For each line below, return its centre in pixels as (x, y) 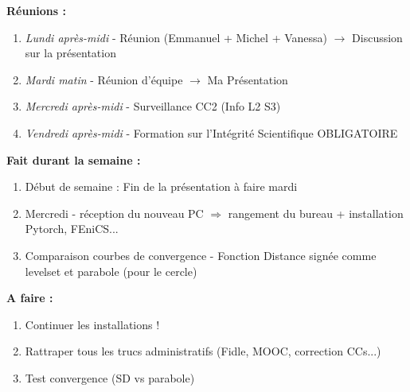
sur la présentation (70, 53)
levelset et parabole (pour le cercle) (111, 271)
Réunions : (36, 10)
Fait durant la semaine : (74, 159)
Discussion (377, 37)
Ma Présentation (248, 79)
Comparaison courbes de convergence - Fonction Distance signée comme (201, 255)
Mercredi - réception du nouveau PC (114, 213)
